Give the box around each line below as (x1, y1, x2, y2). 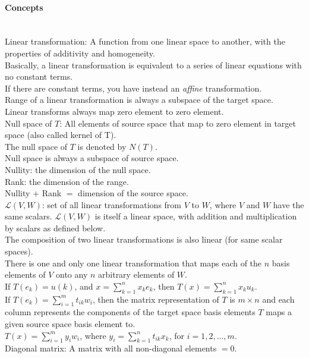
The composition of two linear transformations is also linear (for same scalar (5, 233, 283, 246)
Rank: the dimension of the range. (5, 175, 129, 187)
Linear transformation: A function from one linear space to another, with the (5, 35, 285, 48)
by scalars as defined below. (5, 221, 106, 234)
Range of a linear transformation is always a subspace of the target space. (5, 93, 273, 106)
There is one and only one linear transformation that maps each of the (5, 256, 262, 269)
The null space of (5, 140, 68, 152)
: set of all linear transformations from (42, 198, 181, 211)
